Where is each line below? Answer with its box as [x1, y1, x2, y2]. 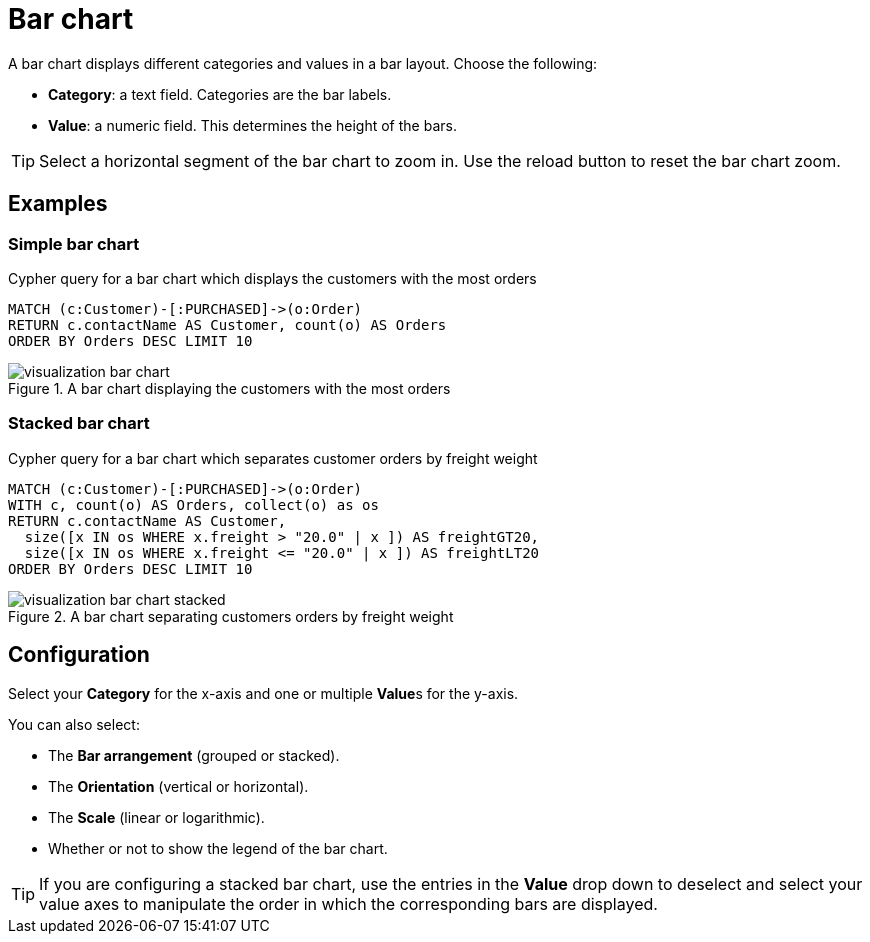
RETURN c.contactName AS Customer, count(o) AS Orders [8, 316, 447, 333]
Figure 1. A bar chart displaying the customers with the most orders [8, 379, 451, 397]
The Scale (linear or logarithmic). [48, 808, 265, 826]
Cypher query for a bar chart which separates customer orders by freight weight [8, 449, 538, 467]
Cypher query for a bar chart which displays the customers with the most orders [8, 269, 537, 287]
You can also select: [8, 715, 140, 733]
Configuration [8, 642, 150, 668]
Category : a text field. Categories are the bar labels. [48, 85, 392, 103]
